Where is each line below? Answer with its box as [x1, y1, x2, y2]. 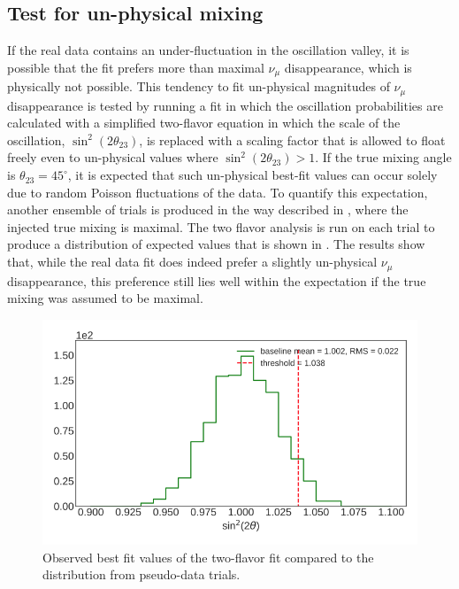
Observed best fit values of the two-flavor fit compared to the [42, 547, 374, 566]
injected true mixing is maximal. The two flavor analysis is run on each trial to [7, 217, 435, 236]
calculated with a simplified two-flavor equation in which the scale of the [7, 113, 401, 132]
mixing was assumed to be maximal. [7, 289, 203, 307]
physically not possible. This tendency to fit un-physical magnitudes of [7, 77, 390, 96]
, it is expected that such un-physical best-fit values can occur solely [67, 166, 438, 184]
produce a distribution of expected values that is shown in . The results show [7, 235, 425, 253]
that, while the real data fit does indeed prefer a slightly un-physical [7, 252, 378, 271]
